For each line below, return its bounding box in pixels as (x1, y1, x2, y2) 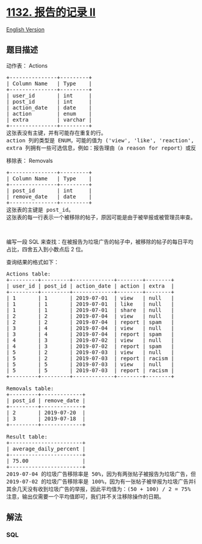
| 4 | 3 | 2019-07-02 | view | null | (6, 337, 174, 344)
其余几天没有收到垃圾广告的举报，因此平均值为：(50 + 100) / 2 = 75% (6, 485, 191, 492)
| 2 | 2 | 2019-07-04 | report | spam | (6, 318, 174, 326)
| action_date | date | (6, 104, 92, 111)
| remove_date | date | (6, 193, 92, 200)
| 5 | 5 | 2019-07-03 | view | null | (6, 361, 174, 368)
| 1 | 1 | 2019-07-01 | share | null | (6, 306, 174, 314)
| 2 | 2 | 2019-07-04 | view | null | (6, 312, 174, 320)
